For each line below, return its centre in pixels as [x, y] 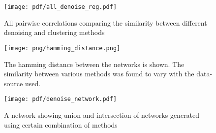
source [14, 83]
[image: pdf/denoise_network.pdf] [61, 99]
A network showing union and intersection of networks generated [102, 115]
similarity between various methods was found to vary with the [99, 74]
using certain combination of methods [61, 124]
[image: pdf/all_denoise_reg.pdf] [61, 7]
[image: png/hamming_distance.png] [62, 48]
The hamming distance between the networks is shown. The [94, 64]
